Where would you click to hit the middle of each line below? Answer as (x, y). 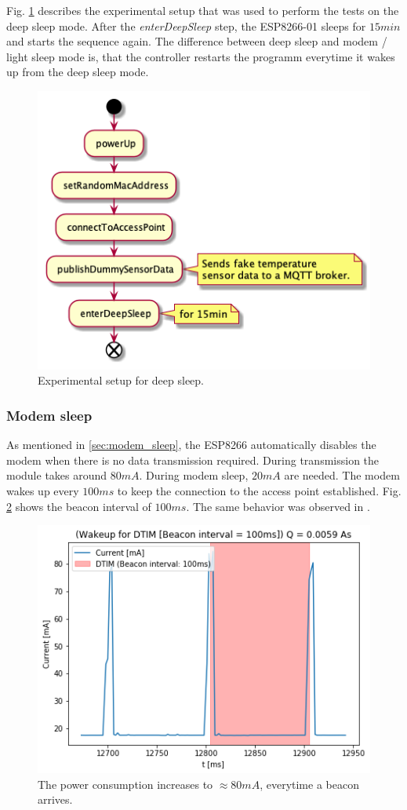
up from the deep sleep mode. (78, 72)
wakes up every (43, 490)
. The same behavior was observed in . (278, 506)
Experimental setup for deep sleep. (121, 380)
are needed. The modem (342, 475)
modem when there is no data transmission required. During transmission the (193, 460)
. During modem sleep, (194, 475)
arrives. (55, 799)
